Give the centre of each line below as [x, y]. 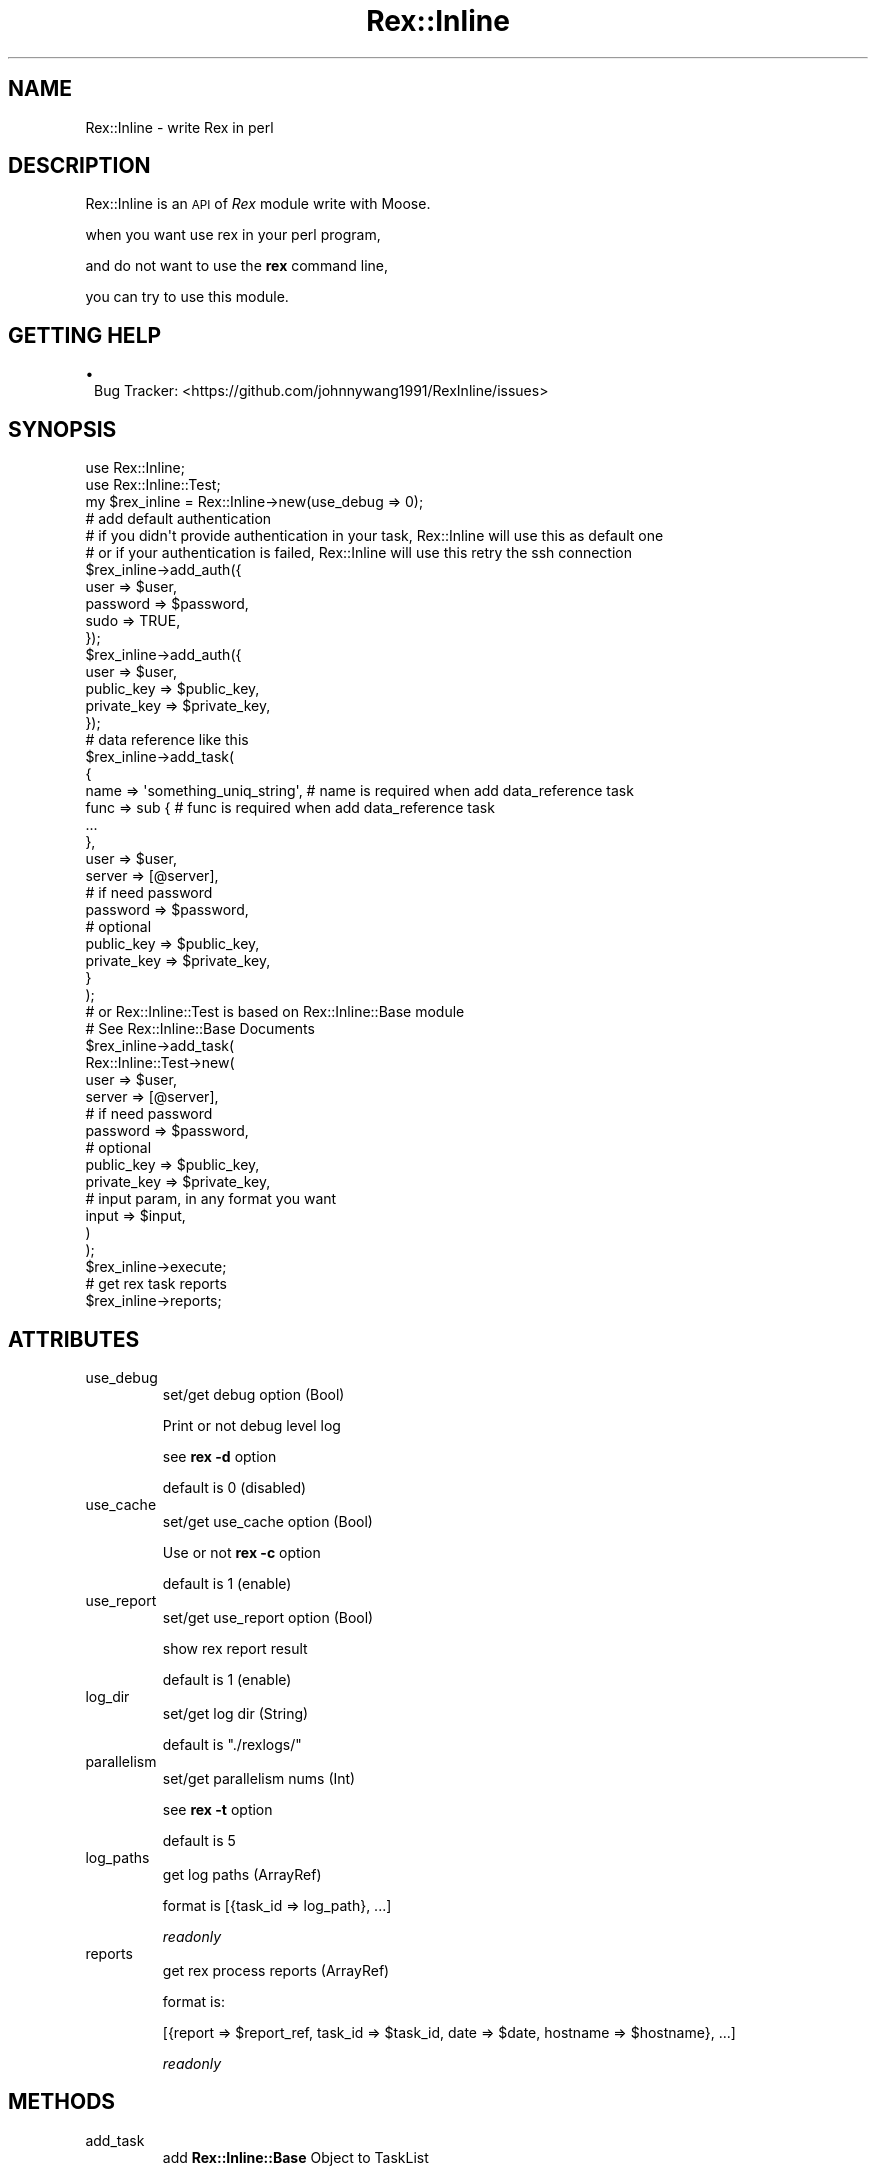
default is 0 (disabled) [234, 1487]
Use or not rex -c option [241, 1552]
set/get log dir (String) [235, 1713]
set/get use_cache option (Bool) [267, 1521]
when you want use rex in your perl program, [233, 235]
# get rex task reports [156, 1284]
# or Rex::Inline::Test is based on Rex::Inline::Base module [275, 1012]
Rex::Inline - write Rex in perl [179, 127]
